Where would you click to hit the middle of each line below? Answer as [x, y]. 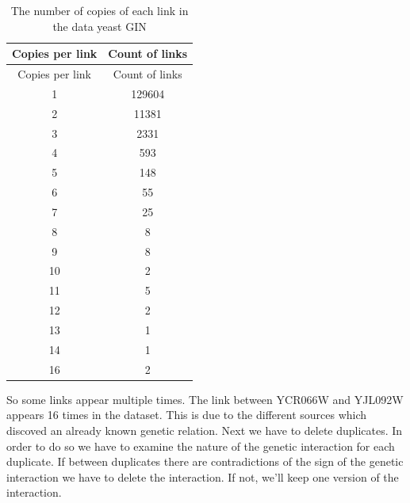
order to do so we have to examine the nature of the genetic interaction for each [201, 446]
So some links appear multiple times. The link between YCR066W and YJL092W [205, 399]
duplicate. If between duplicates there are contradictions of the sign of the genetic [205, 461]
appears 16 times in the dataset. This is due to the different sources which [187, 415]
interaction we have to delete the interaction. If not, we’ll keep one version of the [203, 476]
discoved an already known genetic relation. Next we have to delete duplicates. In [205, 430]
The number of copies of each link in [100, 10]
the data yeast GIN [100, 26]
